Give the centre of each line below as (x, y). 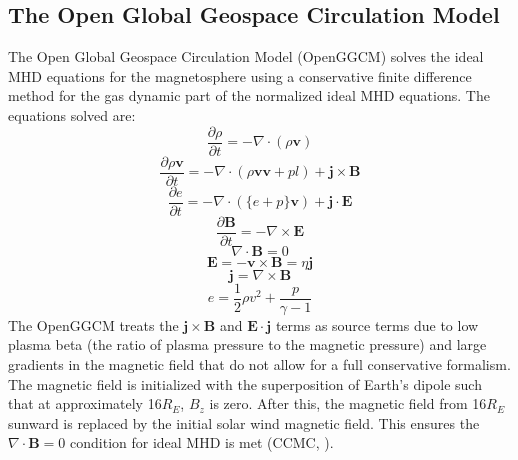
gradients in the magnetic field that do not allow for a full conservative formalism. (259, 364)
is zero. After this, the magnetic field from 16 (348, 403)
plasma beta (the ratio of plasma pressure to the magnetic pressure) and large (247, 344)
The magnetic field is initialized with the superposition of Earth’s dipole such (245, 383)
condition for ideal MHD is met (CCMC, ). (202, 442)
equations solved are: (72, 114)
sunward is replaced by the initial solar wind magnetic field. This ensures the (244, 422)
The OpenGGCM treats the (93, 324)
